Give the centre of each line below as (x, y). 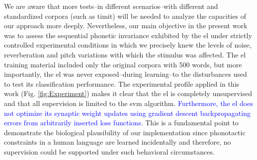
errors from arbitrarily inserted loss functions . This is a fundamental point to (121, 123)
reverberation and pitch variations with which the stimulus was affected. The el (125, 54)
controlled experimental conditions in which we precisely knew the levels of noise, (128, 45)
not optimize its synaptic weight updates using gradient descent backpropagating (127, 113)
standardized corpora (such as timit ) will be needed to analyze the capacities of (125, 16)
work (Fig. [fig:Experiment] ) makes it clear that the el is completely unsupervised (128, 93)
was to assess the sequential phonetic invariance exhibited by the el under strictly (128, 35)
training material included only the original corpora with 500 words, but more (123, 64)
